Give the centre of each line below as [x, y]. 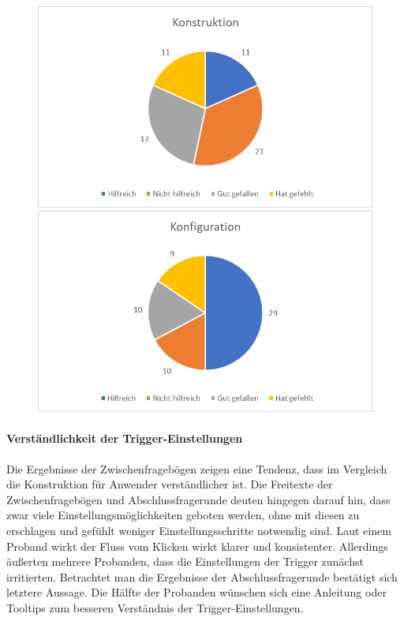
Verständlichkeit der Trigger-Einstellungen [125, 438]
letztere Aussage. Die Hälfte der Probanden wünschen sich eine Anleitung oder [196, 592]
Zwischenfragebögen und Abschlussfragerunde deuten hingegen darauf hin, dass [198, 499]
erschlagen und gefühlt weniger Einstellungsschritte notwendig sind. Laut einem [199, 531]
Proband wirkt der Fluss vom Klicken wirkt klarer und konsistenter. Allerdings [197, 546]
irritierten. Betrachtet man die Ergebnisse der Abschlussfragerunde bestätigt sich [202, 576]
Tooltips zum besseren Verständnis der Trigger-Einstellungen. [155, 608]
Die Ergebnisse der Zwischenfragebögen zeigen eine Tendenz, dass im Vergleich [197, 468]
